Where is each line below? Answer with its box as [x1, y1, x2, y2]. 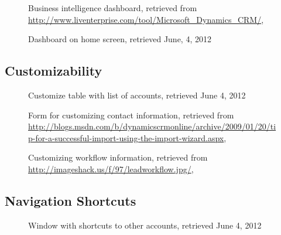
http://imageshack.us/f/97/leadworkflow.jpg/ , [28, 162, 194, 175]
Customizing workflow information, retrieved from [28, 151, 208, 164]
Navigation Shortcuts [5, 191, 136, 209]
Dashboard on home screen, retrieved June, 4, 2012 [28, 33, 211, 45]
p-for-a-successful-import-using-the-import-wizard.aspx [28, 131, 224, 144]
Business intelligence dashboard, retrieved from [28, 2, 197, 13]
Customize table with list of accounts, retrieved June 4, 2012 [28, 88, 246, 101]
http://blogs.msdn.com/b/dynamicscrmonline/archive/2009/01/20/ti [28, 120, 276, 132]
